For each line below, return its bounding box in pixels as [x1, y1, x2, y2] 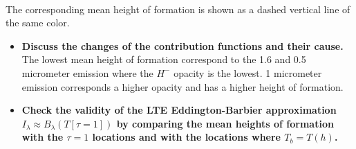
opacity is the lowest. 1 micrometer [174, 65, 322, 80]
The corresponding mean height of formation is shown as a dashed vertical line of [6, 1, 350, 16]
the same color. [6, 15, 70, 30]
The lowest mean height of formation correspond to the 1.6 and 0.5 [21, 52, 306, 67]
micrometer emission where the [21, 65, 153, 80]
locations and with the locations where [92, 130, 281, 144]
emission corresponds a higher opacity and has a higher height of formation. [21, 79, 344, 94]
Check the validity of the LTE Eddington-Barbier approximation [21, 103, 337, 117]
